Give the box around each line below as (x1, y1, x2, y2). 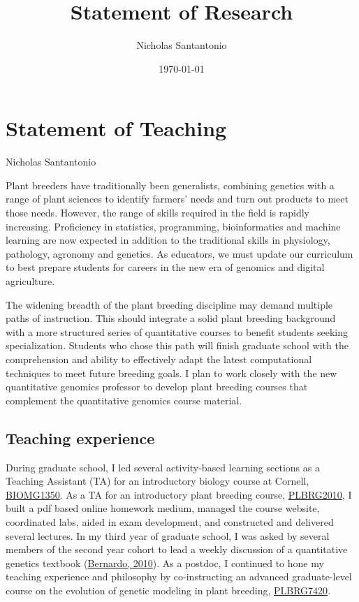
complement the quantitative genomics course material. (6, 392, 242, 407)
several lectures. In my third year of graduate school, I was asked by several (6, 528, 330, 543)
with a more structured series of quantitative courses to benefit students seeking (6, 324, 348, 339)
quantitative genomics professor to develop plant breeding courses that (6, 379, 308, 394)
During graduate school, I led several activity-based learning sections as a (6, 460, 320, 474)
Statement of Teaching (6, 114, 227, 142)
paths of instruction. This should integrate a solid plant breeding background (6, 311, 336, 325)
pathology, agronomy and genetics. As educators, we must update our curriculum (6, 246, 353, 260)
